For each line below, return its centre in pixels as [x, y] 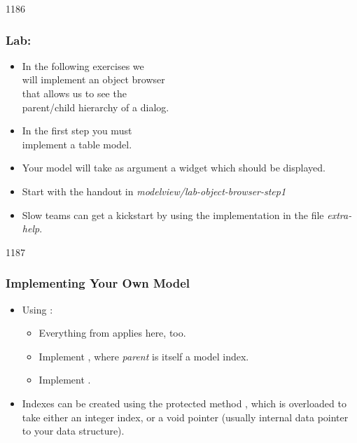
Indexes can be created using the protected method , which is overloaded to [184, 403]
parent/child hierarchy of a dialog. [96, 107]
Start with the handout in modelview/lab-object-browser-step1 [154, 191]
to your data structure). [73, 431]
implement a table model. [77, 144]
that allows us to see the [74, 93]
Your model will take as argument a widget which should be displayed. [174, 168]
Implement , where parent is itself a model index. [144, 356]
